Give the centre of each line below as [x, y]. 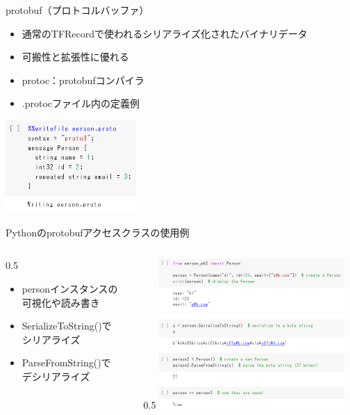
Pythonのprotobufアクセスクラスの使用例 [98, 232]
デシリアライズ [56, 376]
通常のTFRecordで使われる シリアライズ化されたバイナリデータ [165, 33]
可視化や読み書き [61, 302]
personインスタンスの [70, 289]
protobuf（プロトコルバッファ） [77, 10]
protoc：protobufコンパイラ [83, 80]
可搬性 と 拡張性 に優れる [75, 57]
